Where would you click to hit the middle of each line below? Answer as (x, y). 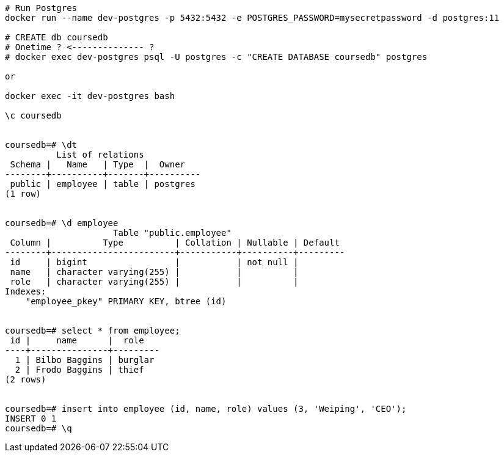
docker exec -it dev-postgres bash (90, 96)
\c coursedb (33, 115)
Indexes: (26, 291)
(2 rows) (26, 379)
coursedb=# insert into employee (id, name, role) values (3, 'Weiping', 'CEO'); (206, 409)
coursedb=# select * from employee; (93, 331)
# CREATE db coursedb (57, 37)
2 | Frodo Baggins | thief (79, 370)
